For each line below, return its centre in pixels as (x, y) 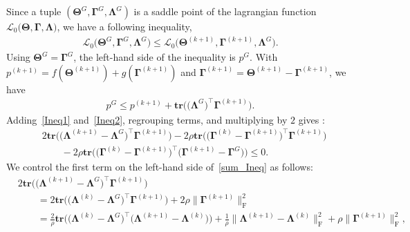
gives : (311, 119)
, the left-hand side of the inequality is (155, 57)
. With (264, 57)
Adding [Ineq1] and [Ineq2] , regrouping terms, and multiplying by (147, 119)
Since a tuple (34, 11)
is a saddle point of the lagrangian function (225, 11)
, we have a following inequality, (124, 26)
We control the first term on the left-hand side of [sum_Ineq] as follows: (160, 167)
